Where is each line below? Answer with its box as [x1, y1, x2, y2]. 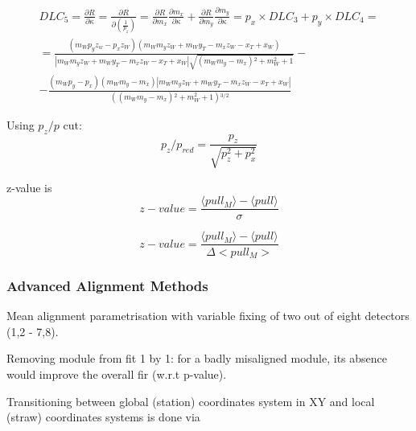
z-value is [6, 179, 52, 195]
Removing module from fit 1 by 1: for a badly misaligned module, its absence [6, 350, 388, 367]
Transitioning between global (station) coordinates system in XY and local [6, 392, 375, 409]
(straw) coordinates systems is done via [6, 408, 200, 425]
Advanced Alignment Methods [6, 275, 208, 295]
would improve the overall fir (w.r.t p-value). [6, 365, 227, 382]
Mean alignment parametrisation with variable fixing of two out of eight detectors [6, 307, 410, 324]
